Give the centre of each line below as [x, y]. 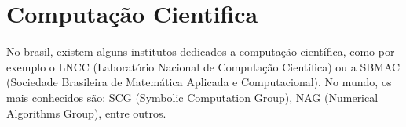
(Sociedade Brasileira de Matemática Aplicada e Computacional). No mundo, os [199, 82]
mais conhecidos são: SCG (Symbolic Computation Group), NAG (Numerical [192, 97]
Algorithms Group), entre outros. [86, 112]
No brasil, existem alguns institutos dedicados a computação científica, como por [201, 51]
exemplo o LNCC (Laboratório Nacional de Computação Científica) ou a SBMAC [203, 66]
